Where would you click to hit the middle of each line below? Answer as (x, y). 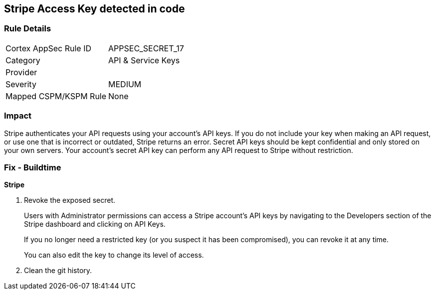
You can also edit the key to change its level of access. (114, 255)
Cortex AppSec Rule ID (49, 48)
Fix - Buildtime (33, 167)
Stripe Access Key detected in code (95, 9)
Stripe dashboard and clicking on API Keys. (95, 224)
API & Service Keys (144, 60)
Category (23, 60)
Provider (21, 72)
